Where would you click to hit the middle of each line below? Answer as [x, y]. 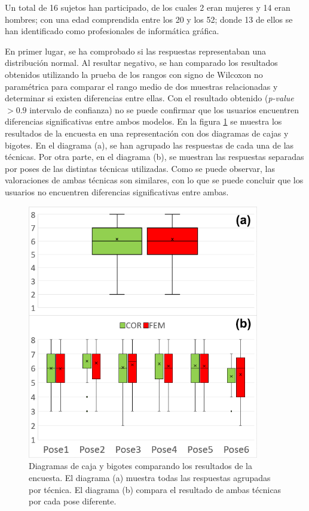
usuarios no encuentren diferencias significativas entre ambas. [117, 191]
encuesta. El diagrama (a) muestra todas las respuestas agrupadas [150, 478]
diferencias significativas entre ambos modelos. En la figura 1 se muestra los [143, 121]
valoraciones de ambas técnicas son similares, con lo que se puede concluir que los [154, 180]
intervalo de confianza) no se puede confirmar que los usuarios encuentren [164, 109]
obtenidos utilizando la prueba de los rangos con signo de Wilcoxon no [134, 74]
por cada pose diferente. [73, 501]
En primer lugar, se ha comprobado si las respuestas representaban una [135, 51]
